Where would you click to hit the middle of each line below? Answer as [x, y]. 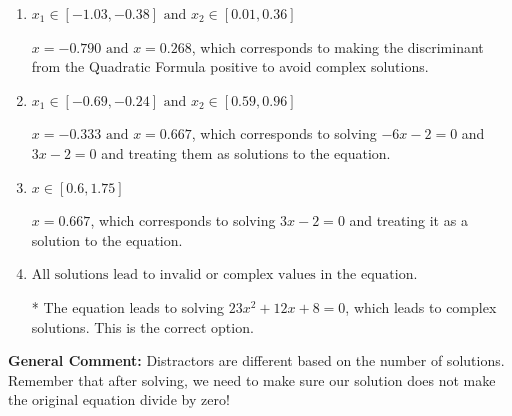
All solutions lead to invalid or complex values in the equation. [224, 275]
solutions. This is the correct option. [142, 326]
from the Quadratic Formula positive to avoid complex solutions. [230, 66]
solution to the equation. [107, 239]
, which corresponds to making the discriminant [337, 46]
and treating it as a [408, 220]
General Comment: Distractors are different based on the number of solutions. [256, 360]
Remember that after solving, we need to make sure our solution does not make [252, 379]
